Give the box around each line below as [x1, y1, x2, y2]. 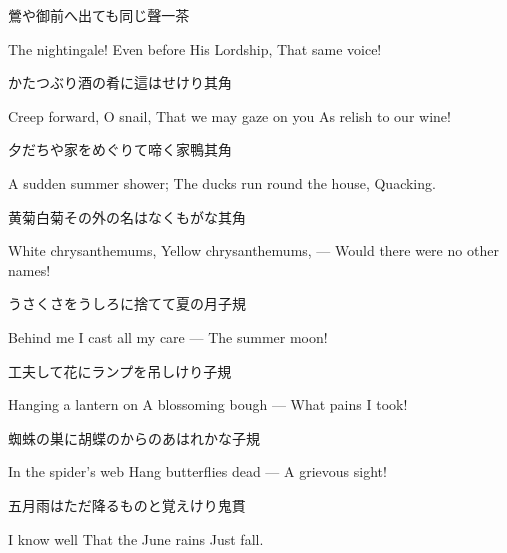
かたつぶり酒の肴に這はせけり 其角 [8, 72, 232, 93]
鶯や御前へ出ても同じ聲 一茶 [8, 5, 190, 25]
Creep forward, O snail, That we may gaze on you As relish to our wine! [8, 105, 451, 126]
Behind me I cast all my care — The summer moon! [8, 326, 328, 347]
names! [8, 259, 51, 280]
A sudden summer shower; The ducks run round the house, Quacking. [8, 172, 436, 193]
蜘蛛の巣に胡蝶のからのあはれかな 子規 [8, 427, 260, 448]
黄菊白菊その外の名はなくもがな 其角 [8, 206, 246, 227]
